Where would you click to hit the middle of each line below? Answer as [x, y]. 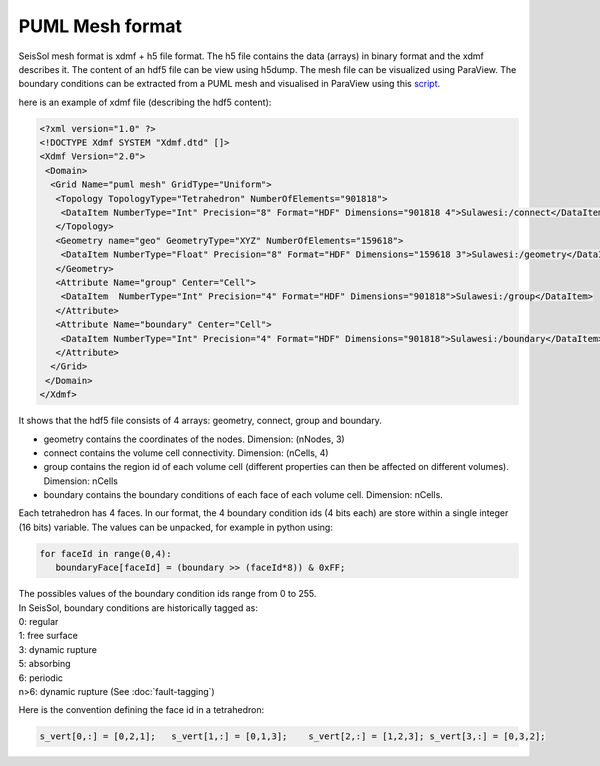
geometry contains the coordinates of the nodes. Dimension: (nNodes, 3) [194, 439]
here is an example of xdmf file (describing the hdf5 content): [145, 102]
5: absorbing [44, 664]
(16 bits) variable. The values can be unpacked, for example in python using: [176, 527]
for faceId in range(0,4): [105, 553]
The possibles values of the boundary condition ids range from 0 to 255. [167, 594]
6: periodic [41, 677]
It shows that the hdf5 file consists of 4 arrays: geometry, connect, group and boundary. [200, 421]
